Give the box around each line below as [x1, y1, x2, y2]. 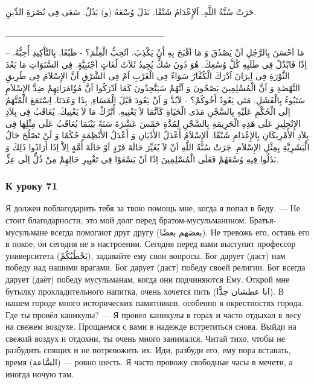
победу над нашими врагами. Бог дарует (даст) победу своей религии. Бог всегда [5, 261, 306, 274]
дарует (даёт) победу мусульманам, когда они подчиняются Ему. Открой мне [5, 272, 290, 285]
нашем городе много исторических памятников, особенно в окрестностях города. [5, 296, 304, 309]
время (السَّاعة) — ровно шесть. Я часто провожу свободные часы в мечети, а [5, 356, 293, 368]
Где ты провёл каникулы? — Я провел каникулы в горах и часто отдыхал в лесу [5, 308, 301, 321]
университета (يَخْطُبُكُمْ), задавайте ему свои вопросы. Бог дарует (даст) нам [5, 249, 286, 261]
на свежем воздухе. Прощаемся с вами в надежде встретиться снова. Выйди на [5, 320, 296, 333]
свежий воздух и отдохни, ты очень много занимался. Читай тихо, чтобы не [5, 331, 285, 344]
